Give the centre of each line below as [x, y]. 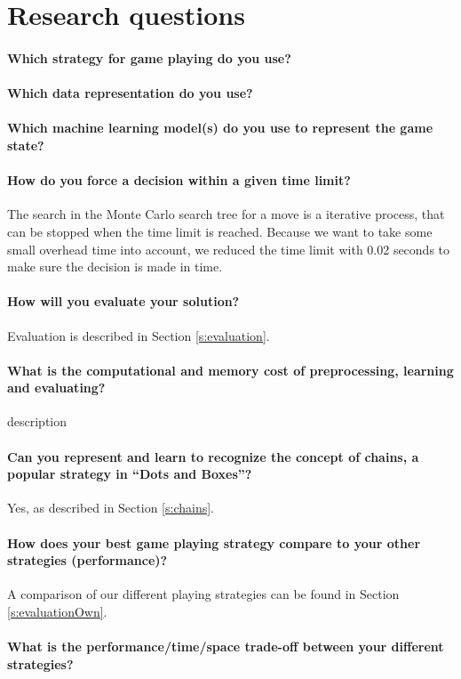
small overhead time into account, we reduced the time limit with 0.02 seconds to [229, 249]
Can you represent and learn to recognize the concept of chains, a [213, 456]
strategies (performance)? [87, 560]
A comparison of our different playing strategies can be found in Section [203, 594]
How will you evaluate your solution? [123, 301]
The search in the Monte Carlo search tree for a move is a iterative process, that [226, 214]
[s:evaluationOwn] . [57, 612]
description [37, 421]
